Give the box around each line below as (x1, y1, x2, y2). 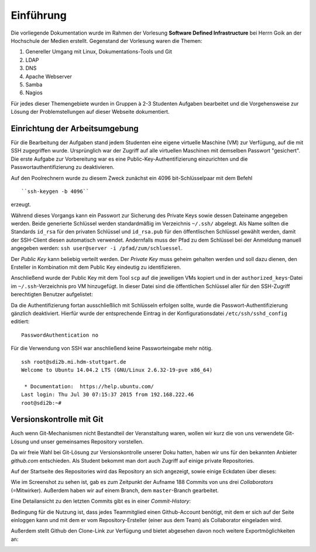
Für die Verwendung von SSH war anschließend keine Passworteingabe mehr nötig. (11, 345, 213, 352)
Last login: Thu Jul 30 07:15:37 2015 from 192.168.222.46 (21, 391, 194, 398)
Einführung (11, 9, 67, 22)
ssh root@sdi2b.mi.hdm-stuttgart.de (21, 358, 126, 365)
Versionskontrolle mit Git (11, 414, 104, 425)
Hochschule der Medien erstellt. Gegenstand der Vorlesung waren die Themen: (11, 37, 202, 44)
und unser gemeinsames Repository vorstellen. (30, 438, 144, 445)
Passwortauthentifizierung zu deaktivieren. (11, 164, 115, 171)
